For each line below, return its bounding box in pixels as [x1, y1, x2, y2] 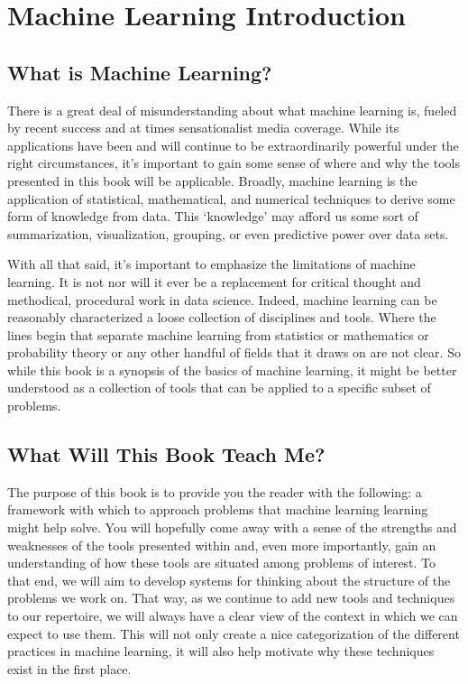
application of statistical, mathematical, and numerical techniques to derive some [7, 189, 455, 208]
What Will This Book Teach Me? [7, 440, 326, 468]
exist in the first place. [7, 659, 132, 678]
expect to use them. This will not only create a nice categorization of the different [7, 624, 460, 642]
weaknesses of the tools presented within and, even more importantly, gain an [7, 535, 436, 554]
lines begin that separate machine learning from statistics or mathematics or [7, 325, 429, 344]
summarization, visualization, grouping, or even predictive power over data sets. [7, 224, 449, 243]
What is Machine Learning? [7, 58, 272, 86]
